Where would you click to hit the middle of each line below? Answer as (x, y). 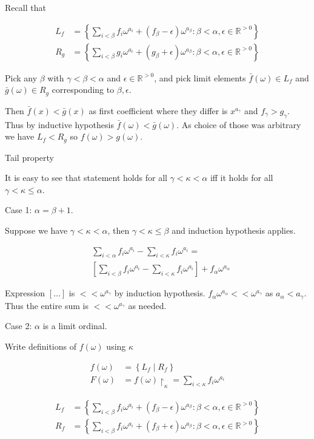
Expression (25, 293)
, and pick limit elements (200, 77)
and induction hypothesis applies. (234, 230)
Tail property (29, 157)
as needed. (147, 305)
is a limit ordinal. (75, 326)
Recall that (25, 7)
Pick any (21, 77)
